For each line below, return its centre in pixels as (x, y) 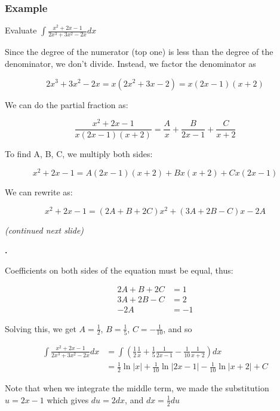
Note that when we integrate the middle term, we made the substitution (137, 388)
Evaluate (21, 30)
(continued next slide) (44, 230)
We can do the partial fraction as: (67, 104)
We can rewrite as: (39, 191)
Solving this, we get (41, 328)
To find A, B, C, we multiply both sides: (79, 154)
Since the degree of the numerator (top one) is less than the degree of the (139, 52)
